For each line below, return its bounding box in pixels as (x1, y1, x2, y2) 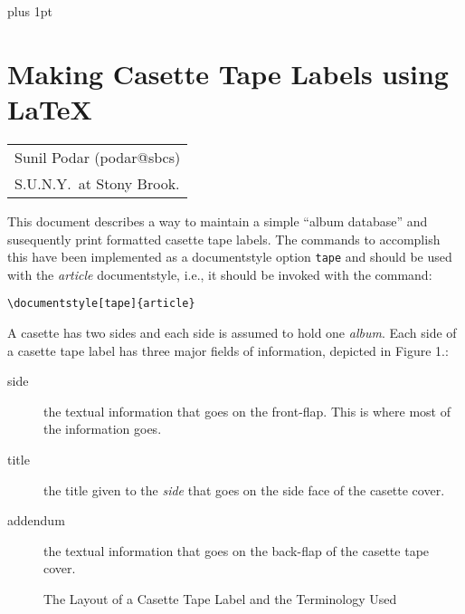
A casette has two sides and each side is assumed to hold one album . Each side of (7, 323, 457, 341)
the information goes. (43, 419, 162, 438)
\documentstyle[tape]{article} (7, 297, 195, 311)
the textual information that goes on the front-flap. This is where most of (43, 401, 451, 420)
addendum (7, 511, 65, 530)
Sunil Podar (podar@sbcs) (14, 146, 181, 168)
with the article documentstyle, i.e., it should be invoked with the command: (7, 264, 432, 283)
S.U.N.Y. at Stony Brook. (14, 172, 180, 194)
